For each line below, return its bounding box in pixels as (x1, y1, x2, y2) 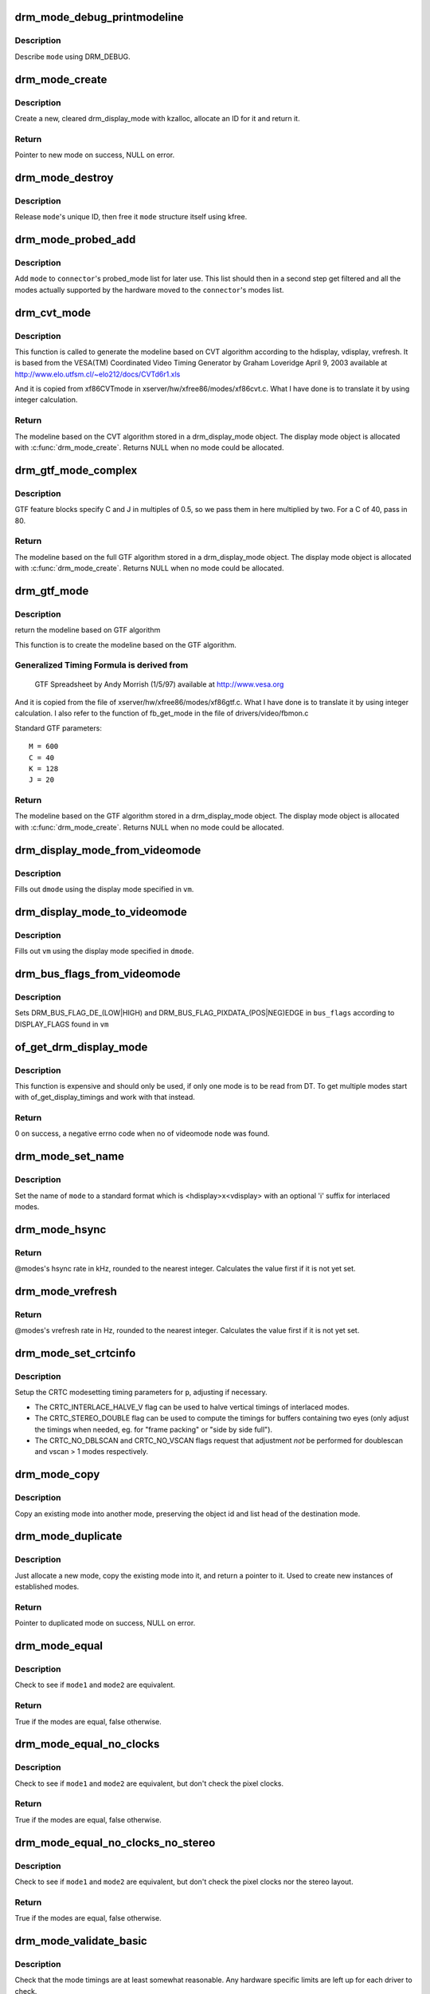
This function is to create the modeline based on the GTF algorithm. (14, 640, 236, 649)
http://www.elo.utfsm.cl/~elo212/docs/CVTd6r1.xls (14, 369, 181, 379)
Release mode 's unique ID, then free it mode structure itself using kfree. (14, 212, 248, 222)
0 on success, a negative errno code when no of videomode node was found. (14, 1129, 270, 1138)
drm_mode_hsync (14, 1223, 107, 1236)
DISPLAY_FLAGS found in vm (14, 1019, 109, 1029)
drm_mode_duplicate (14, 1530, 123, 1543)
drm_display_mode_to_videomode (14, 905, 187, 919)
